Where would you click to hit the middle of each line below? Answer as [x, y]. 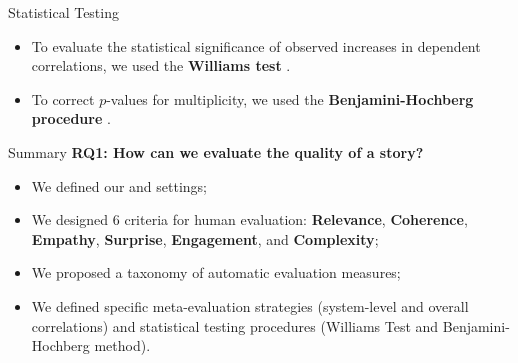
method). [122, 345]
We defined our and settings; [119, 185]
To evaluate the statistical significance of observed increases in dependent [256, 45]
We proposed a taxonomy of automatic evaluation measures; [216, 272]
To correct [63, 98]
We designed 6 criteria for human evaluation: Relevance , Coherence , [249, 219]
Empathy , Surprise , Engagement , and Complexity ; [205, 238]
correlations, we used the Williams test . [161, 65]
